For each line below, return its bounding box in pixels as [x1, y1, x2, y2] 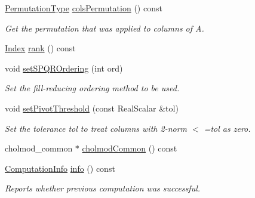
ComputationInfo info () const [5, 162, 115, 174]
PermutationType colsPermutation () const [5, 2, 162, 14]
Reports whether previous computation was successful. [5, 182, 201, 194]
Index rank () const [5, 42, 76, 54]
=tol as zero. [204, 122, 251, 134]
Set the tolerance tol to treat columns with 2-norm [5, 122, 188, 134]
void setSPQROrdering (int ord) [5, 61, 123, 74]
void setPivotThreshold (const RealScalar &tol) [5, 101, 179, 114]
